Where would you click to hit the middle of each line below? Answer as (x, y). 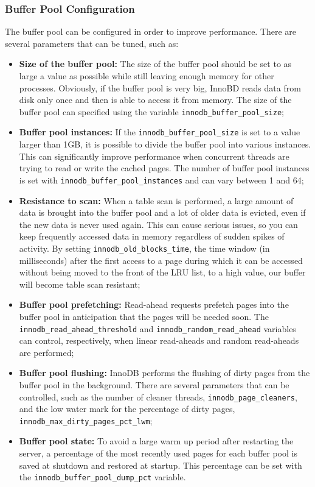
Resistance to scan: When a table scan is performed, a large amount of (156, 200)
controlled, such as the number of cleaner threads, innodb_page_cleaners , (158, 396)
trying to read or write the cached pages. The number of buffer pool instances (164, 168)
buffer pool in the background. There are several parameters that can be (154, 384)
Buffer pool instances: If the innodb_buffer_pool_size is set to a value (160, 132)
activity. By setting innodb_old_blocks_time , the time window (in (144, 248)
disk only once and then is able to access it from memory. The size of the (155, 100)
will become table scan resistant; (80, 284)
